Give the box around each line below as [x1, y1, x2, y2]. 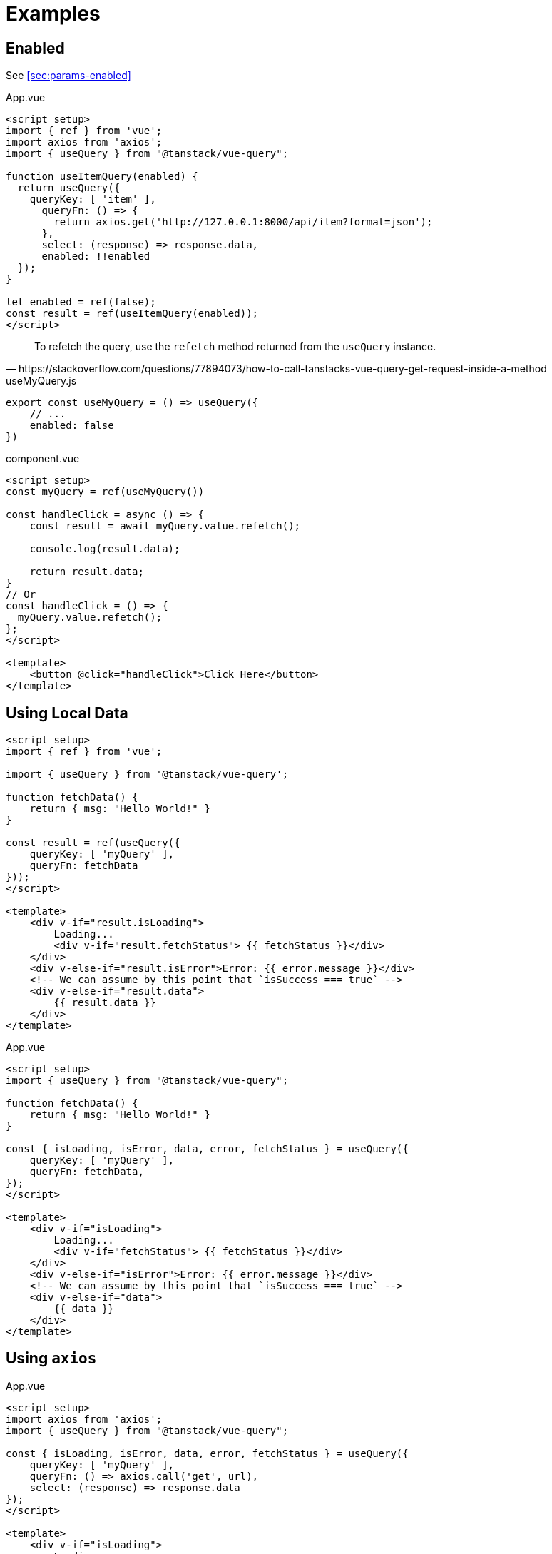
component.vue [6, 452, 80, 465]
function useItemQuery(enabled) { [6, 171, 198, 183]
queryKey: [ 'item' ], [29, 193, 156, 205]
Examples [6, 1, 101, 26]
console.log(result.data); [29, 543, 180, 555]
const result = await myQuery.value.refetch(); [29, 520, 301, 532]
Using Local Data [6, 704, 128, 722]
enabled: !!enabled [41, 250, 150, 263]
